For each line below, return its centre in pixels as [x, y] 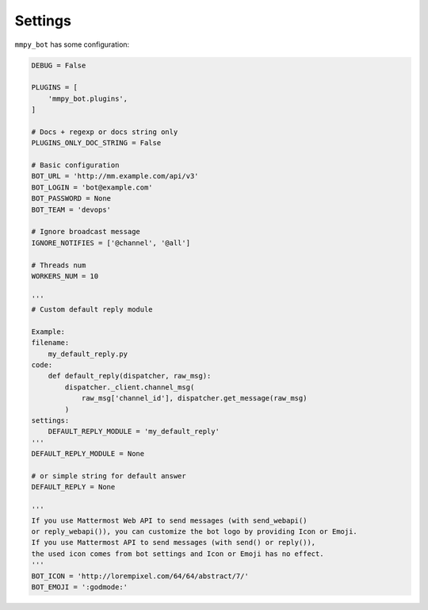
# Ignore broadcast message [86, 232]
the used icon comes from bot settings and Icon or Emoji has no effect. [178, 554]
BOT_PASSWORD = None [71, 199]
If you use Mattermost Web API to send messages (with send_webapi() [169, 520]
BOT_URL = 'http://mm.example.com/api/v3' [115, 176]
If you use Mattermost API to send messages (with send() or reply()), [174, 543]
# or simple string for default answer [109, 476]
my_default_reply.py [88, 354]
